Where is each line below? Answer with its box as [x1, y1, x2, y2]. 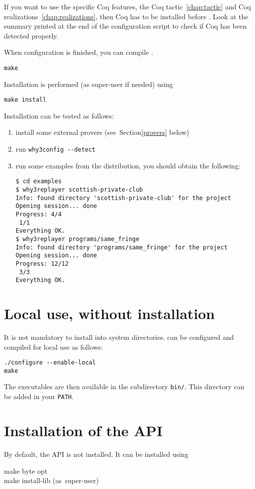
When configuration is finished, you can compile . [4, 47, 153, 57]
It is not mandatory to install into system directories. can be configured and [4, 331, 234, 342]
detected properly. [4, 30, 59, 41]
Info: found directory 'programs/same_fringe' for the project [15, 244, 228, 251]
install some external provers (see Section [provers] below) [15, 127, 189, 137]
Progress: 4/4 [15, 210, 62, 218]
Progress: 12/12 [15, 260, 69, 267]
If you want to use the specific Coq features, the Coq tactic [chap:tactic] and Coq [4, 1, 251, 11]
